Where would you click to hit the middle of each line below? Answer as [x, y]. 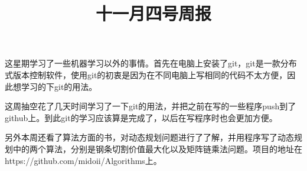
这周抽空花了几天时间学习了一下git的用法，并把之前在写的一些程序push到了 [151, 106]
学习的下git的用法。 [59, 86]
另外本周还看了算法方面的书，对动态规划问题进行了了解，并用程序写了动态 [149, 137]
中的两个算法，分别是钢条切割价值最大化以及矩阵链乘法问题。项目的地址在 [157, 148]
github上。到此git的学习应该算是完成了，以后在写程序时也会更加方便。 [141, 117]
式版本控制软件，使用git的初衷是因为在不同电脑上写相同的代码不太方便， [146, 74]
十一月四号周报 [153, 13]
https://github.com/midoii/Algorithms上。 [83, 160]
